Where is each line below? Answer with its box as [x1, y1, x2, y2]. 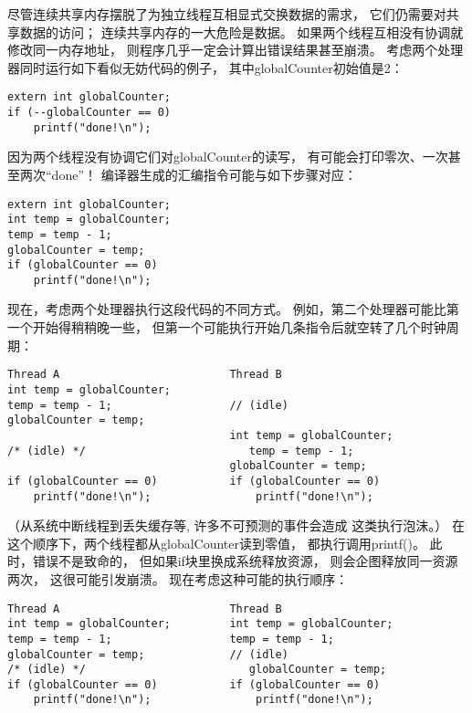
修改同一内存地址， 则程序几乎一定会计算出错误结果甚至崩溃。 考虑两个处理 [7, 40, 464, 59]
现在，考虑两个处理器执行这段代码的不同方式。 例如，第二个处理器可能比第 [7, 299, 459, 319]
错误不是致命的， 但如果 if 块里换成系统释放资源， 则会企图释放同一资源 [32, 551, 458, 571]
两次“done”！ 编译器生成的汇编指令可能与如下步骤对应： [19, 164, 357, 183]
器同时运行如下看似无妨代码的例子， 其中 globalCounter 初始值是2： [7, 58, 404, 77]
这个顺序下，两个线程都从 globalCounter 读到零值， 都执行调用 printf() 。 [7, 533, 425, 552]
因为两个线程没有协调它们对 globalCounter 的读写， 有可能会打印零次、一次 [7, 147, 448, 166]
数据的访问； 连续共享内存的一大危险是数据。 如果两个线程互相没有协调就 [19, 22, 464, 41]
